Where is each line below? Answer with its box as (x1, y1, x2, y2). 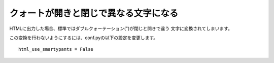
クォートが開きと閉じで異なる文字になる (9, 8, 179, 19)
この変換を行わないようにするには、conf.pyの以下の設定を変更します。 (9, 35, 158, 41)
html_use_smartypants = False (18, 46, 94, 52)
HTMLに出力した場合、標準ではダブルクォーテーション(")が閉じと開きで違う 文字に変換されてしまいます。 (9, 25, 233, 31)
